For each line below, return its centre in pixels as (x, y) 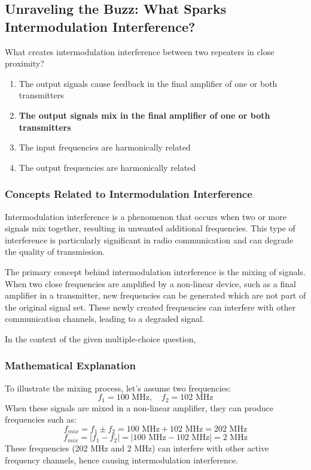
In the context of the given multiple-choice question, (100, 338)
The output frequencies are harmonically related (107, 167)
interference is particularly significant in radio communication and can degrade (149, 239)
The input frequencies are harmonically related (105, 147)
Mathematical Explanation (70, 365)
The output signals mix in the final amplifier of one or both (144, 115)
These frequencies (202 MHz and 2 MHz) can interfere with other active (137, 448)
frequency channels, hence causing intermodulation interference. (121, 460)
